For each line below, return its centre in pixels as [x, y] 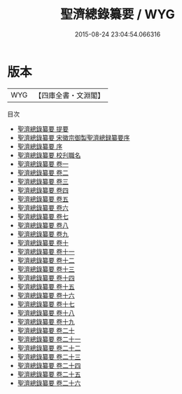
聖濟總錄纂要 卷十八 [46, 313]
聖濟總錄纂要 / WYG [118, 14]
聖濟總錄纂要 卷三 [43, 181]
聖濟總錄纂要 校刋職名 [49, 155]
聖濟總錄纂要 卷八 [43, 225]
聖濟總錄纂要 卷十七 [46, 304]
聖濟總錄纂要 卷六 [43, 208]
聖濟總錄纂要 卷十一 [46, 251]
